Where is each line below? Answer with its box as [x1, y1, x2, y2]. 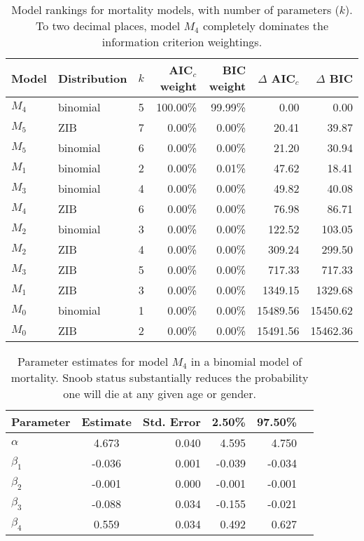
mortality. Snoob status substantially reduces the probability [10, 369, 309, 385]
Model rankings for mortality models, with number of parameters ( [11, 1, 339, 18]
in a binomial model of [190, 353, 302, 369]
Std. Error [142, 413, 201, 430]
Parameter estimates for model [17, 353, 169, 369]
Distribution [57, 69, 127, 86]
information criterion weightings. [101, 34, 262, 50]
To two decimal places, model [35, 18, 181, 34]
